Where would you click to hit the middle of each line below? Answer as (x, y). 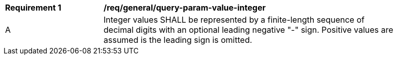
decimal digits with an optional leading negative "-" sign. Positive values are (249, 30)
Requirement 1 (33, 8)
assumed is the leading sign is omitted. (178, 40)
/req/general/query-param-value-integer (185, 8)
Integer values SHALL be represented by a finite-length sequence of (234, 20)
